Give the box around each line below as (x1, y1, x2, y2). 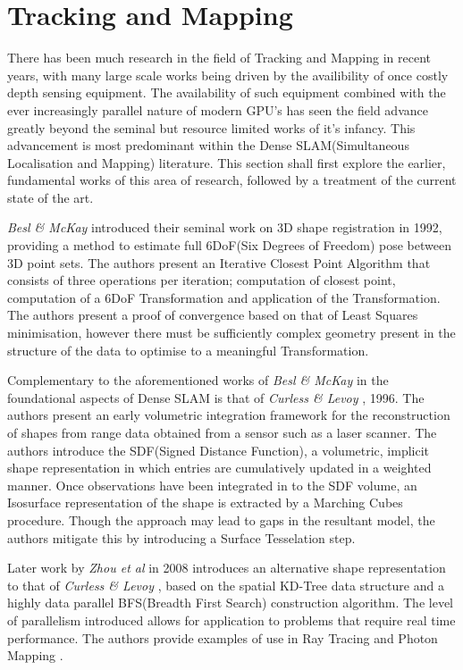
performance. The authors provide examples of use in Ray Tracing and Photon (7, 628, 438, 647)
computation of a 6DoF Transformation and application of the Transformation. (7, 288, 441, 306)
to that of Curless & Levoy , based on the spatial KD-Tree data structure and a (7, 575, 444, 594)
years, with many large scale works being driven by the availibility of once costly (7, 65, 449, 84)
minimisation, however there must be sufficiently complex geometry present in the (7, 323, 456, 342)
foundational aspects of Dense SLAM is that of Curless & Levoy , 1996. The (7, 388, 425, 406)
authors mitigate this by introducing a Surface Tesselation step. (7, 528, 356, 547)
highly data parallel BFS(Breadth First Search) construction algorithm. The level (7, 593, 453, 612)
